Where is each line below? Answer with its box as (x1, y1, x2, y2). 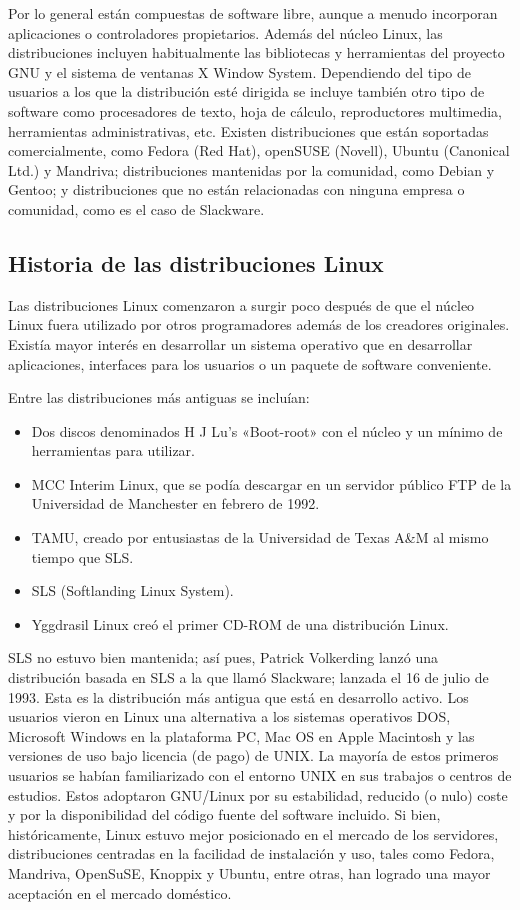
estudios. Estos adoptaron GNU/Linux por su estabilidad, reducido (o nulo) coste (8, 784, 508, 805)
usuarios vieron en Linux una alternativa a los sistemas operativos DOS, (8, 706, 451, 727)
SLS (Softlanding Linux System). (31, 580, 234, 601)
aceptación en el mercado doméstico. (8, 882, 232, 903)
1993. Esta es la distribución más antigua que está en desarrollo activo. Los (8, 686, 469, 707)
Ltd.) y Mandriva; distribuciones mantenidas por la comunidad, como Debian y (8, 159, 495, 180)
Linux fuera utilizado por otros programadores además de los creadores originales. (8, 314, 510, 335)
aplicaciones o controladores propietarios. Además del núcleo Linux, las (8, 22, 443, 43)
